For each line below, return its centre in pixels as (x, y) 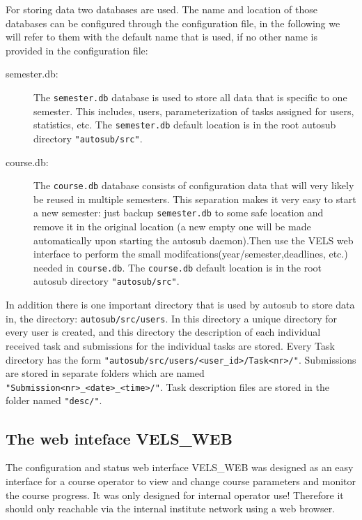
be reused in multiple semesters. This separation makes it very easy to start (195, 199)
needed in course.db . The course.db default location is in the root (178, 267)
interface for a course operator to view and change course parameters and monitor (181, 481)
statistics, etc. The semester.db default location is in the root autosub (185, 125)
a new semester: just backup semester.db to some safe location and (179, 213)
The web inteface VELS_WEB (119, 438)
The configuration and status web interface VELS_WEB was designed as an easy (180, 467)
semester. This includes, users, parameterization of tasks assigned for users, (194, 111)
